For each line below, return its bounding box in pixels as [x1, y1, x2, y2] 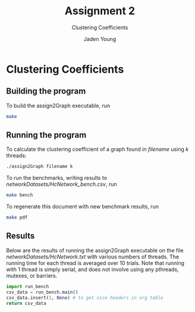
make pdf [6, 214, 28, 221]
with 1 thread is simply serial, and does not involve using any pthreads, [6, 266, 180, 273]
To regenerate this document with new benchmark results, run [6, 203, 159, 210]
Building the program [6, 86, 86, 96]
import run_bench [6, 283, 49, 289]
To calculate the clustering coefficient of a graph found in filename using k [6, 146, 189, 153]
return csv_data [6, 300, 46, 306]
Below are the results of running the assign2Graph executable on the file [6, 247, 184, 254]
